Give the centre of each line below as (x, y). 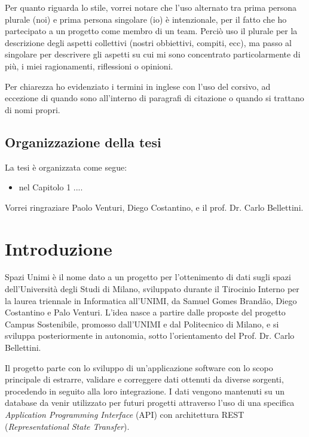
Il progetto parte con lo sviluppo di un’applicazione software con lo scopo (139, 367)
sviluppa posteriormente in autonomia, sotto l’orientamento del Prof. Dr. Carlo (150, 336)
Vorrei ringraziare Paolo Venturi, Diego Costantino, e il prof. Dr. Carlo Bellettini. (154, 207)
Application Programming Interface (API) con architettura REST (125, 414)
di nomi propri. (33, 109)
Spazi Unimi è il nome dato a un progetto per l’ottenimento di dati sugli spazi (148, 277)
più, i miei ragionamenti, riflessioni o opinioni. (89, 66)
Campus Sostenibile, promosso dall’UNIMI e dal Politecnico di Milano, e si (142, 324)
